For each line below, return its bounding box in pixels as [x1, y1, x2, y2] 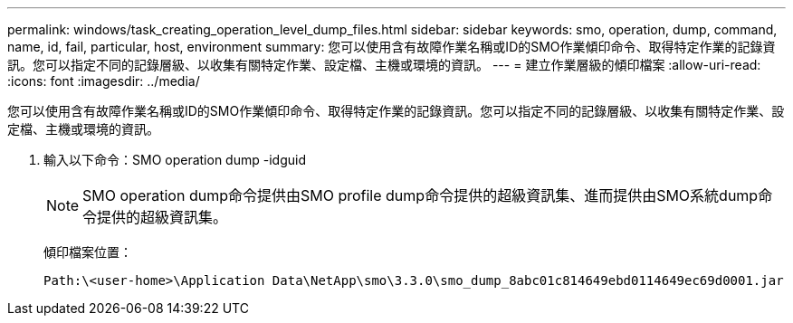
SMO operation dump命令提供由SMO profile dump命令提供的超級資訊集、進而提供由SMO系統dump [82, 186, 759, 204]
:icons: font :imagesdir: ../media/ [7, 73, 200, 89]
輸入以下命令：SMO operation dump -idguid [43, 152, 306, 167]
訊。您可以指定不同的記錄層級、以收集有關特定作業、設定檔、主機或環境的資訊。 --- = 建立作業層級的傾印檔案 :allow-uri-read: [7, 57, 761, 72]
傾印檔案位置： [43, 244, 132, 260]
